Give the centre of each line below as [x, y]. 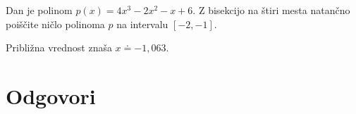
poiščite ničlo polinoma [55, 24]
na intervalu [142, 24]
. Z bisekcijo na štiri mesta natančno [271, 10]
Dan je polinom [39, 10]
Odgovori [51, 95]
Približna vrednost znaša [59, 47]
